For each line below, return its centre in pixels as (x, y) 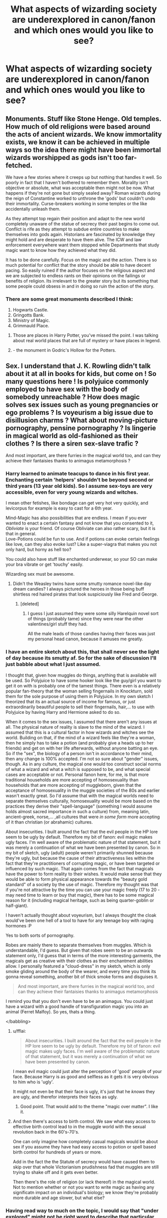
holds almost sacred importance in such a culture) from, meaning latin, (78, 811)
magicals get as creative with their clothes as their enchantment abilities (79, 961)
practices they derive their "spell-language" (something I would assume (79, 806)
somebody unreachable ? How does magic (73, 397)
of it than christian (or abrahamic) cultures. (49, 822)
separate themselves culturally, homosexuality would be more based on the (83, 801)
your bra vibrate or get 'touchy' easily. (45, 564)
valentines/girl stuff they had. (57, 624)
